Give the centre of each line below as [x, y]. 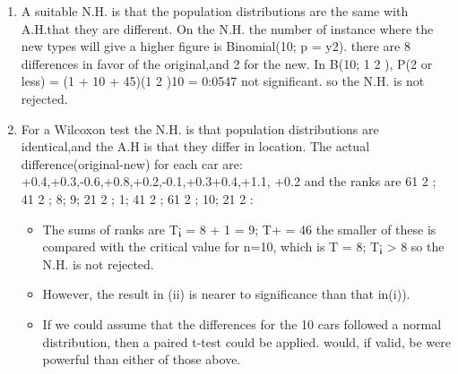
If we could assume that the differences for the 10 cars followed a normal [242, 323]
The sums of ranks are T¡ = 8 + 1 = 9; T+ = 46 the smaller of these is [239, 229]
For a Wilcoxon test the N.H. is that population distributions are [200, 128]
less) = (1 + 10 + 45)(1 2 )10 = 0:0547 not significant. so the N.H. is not [223, 81]
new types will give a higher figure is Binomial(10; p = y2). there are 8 [216, 46]
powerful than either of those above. [142, 359]
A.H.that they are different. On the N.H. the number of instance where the [227, 28]
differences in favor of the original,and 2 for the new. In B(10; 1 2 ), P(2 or [227, 63]
